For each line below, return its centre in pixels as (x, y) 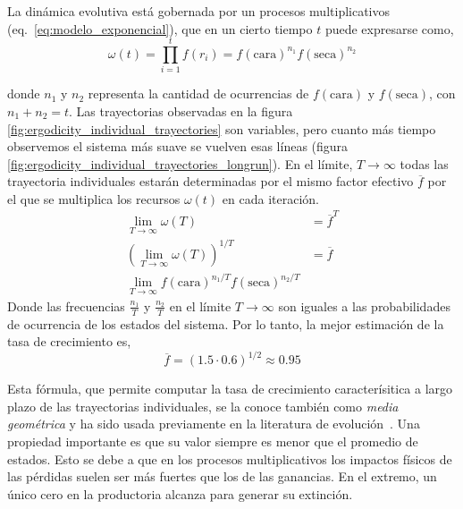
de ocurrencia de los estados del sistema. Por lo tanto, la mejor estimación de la (226, 323)
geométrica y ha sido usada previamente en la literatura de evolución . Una (214, 424)
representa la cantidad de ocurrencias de (198, 93)
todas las (424, 163)
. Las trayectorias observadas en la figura (181, 110)
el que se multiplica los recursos (94, 198)
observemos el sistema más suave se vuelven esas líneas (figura (178, 146)
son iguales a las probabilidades (364, 305)
